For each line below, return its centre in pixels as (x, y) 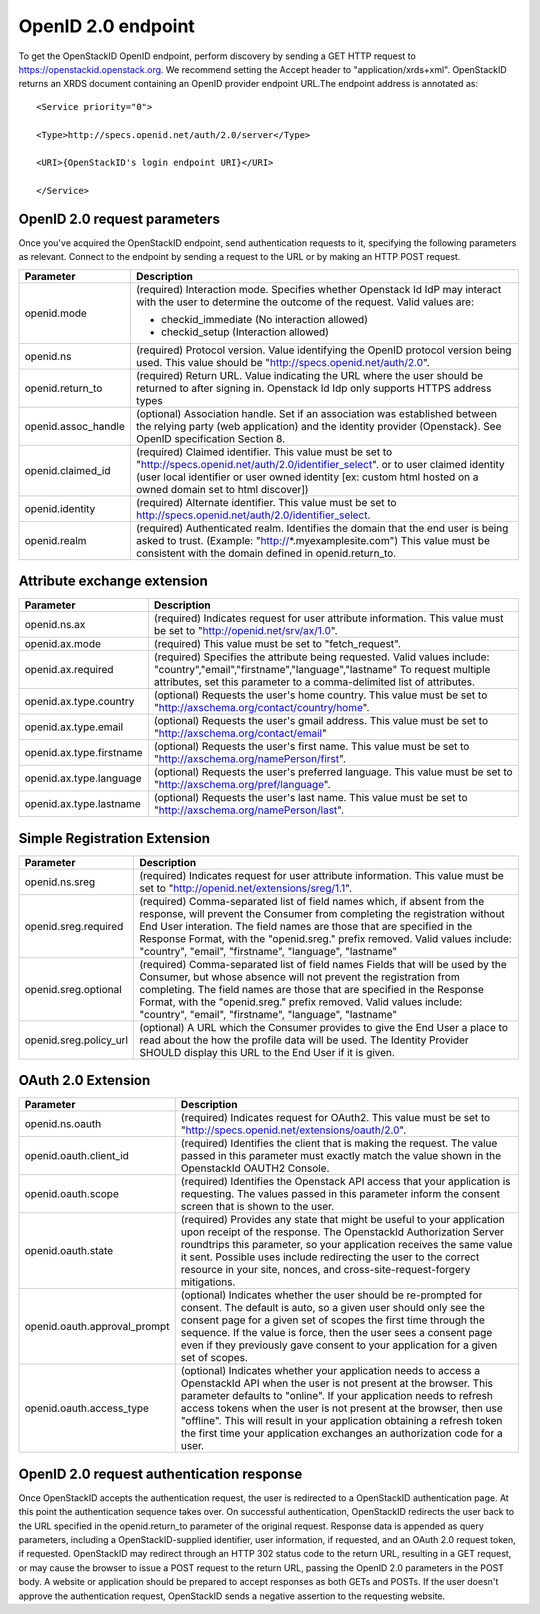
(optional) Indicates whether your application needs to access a (330, 1371)
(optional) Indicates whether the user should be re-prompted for (331, 1295)
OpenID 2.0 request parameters (119, 218)
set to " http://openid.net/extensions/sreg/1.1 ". (246, 888)
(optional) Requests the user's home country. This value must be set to (320, 695)
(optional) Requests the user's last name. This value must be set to (310, 798)
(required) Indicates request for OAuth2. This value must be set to (335, 1118)
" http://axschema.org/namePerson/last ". (249, 810)
